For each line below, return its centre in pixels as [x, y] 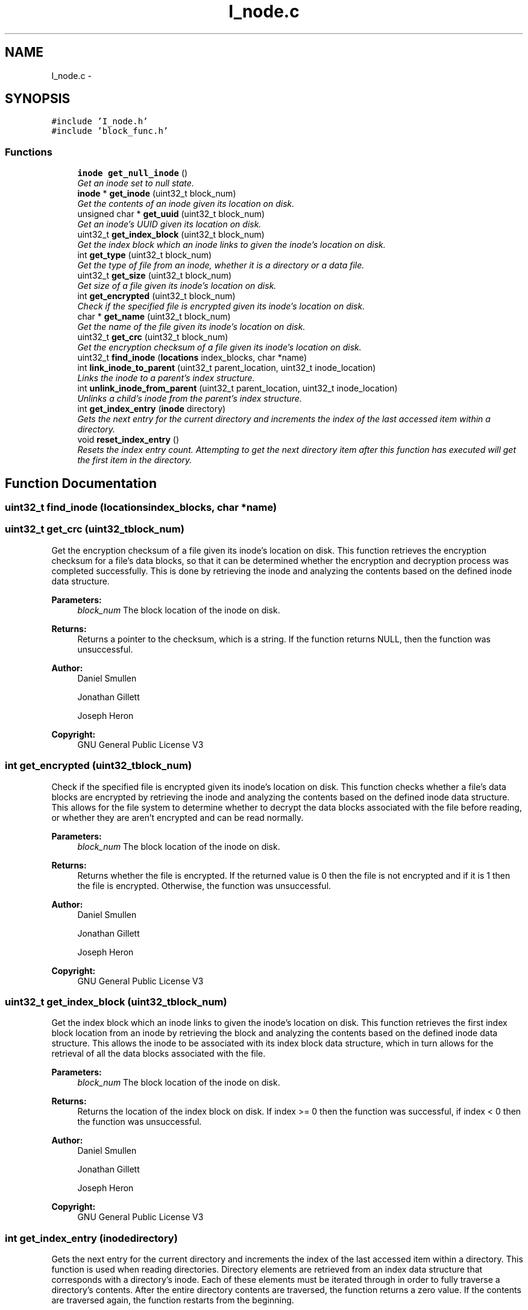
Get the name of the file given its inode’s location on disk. [191, 327]
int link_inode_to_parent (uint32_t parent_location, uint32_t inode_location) [227, 368]
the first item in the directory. [135, 460]
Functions [29, 152]
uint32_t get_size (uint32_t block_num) [155, 276]
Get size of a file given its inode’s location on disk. [177, 286]
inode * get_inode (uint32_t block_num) [157, 194]
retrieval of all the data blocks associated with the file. [159, 1054]
